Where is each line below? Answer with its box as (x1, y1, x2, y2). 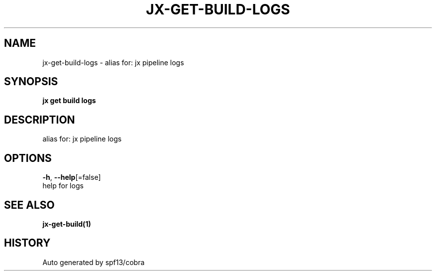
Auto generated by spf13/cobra (42, 258, 145, 267)
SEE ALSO (4, 198, 55, 211)
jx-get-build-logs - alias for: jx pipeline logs (42, 58, 184, 67)
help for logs (42, 181, 84, 190)
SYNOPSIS (4, 75, 58, 88)
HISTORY (4, 237, 51, 250)
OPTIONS (4, 151, 52, 164)
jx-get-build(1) (42, 219, 91, 228)
